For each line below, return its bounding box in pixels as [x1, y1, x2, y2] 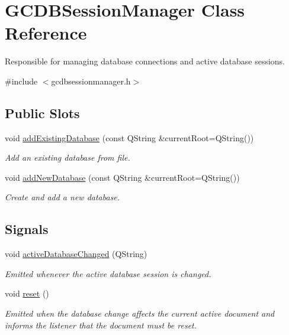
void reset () [5, 287, 49, 300]
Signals [5, 220, 49, 238]
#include [5, 74, 38, 87]
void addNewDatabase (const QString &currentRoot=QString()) [5, 171, 240, 183]
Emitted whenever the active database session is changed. [5, 267, 211, 279]
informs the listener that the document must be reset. [5, 318, 197, 331]
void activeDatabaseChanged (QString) [5, 248, 147, 260]
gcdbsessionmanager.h [51, 74, 131, 87]
